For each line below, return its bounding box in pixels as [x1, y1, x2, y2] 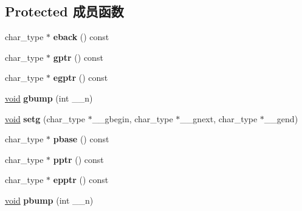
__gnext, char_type [180, 112, 258, 125]
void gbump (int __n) [5, 91, 93, 104]
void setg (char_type [5, 112, 85, 125]
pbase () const [53, 133, 109, 145]
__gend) [264, 112, 298, 125]
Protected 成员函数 [5, 2, 124, 21]
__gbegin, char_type [92, 112, 173, 125]
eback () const [53, 30, 109, 43]
